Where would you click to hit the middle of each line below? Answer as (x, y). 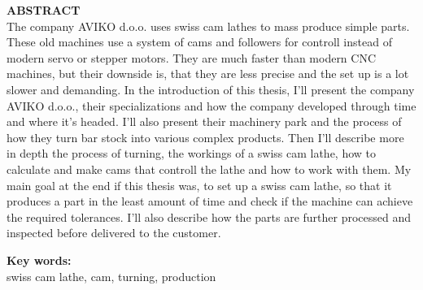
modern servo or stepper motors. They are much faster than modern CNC (192, 57)
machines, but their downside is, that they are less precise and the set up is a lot (208, 74)
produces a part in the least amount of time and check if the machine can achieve (210, 201)
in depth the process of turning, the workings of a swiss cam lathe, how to (192, 153)
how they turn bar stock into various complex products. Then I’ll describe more (205, 137)
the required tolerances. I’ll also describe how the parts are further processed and (209, 216)
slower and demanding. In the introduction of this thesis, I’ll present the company (211, 89)
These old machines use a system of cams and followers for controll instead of (199, 42)
